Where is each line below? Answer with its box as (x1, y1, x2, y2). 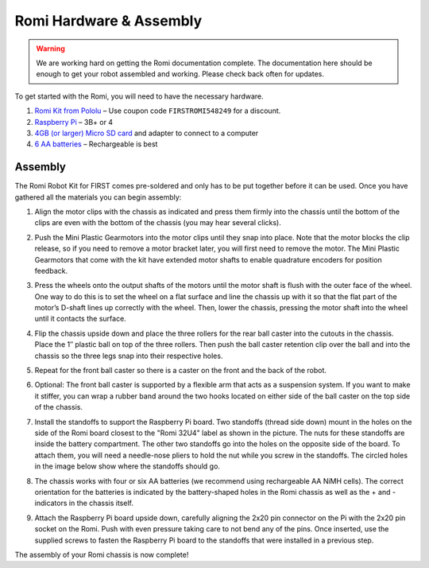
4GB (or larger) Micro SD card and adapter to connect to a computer (34, 128, 259, 138)
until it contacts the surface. (34, 314, 126, 324)
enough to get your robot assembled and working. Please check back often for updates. (36, 69, 325, 79)
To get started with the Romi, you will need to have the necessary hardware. (14, 91, 264, 101)
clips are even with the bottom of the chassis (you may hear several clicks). (34, 218, 281, 228)
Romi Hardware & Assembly (14, 12, 203, 29)
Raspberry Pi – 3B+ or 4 (34, 117, 114, 126)
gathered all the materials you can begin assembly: (14, 192, 182, 202)
